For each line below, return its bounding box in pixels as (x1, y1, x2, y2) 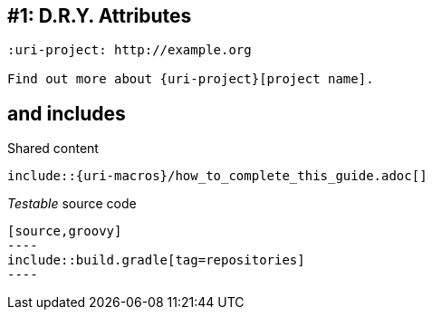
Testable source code (7, 196, 137, 212)
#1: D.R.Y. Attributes (7, 5, 192, 27)
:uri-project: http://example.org (7, 43, 252, 58)
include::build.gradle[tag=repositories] (7, 253, 305, 268)
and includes (7, 101, 126, 125)
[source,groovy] (7, 224, 122, 239)
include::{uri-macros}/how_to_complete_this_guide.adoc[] (7, 168, 427, 184)
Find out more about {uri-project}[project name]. (7, 72, 374, 87)
